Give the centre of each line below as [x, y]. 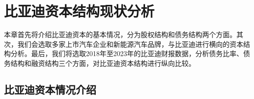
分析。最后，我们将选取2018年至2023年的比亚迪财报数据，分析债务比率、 [127, 53]
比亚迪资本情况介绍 [50, 89]
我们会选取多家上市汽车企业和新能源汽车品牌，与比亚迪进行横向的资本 [130, 44]
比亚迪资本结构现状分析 [79, 11]
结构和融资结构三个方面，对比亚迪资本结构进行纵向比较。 [103, 63]
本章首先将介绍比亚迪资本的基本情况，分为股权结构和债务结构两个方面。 [120, 34]
